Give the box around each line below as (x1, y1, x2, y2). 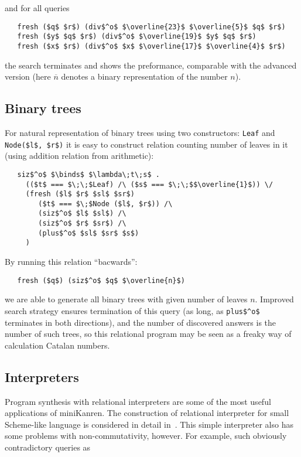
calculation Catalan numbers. (5, 339, 110, 351)
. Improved (255, 293, 294, 305)
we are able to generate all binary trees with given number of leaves (5, 293, 248, 305)
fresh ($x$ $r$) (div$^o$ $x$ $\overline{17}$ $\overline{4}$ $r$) (17, 42, 286, 50)
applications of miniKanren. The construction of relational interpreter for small (5, 407, 289, 419)
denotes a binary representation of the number (61, 70, 228, 83)
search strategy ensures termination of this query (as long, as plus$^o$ (5, 304, 260, 316)
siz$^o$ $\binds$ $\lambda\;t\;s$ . (17, 170, 160, 179)
